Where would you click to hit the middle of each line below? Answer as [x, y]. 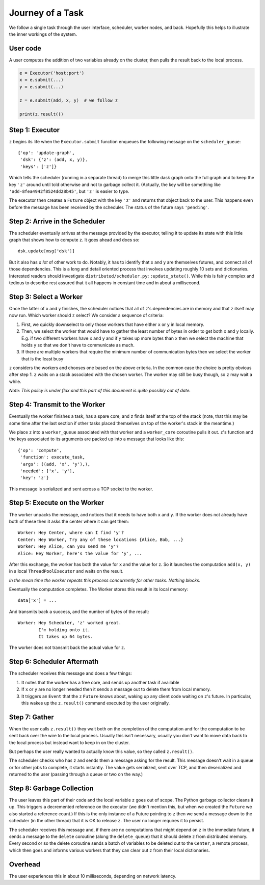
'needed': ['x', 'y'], [48, 471]
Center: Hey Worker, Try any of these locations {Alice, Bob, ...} [101, 539]
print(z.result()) [41, 114]
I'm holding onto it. [65, 630]
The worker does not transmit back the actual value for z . [67, 647]
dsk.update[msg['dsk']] [46, 251]
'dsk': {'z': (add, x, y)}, [54, 160]
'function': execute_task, [53, 457]
